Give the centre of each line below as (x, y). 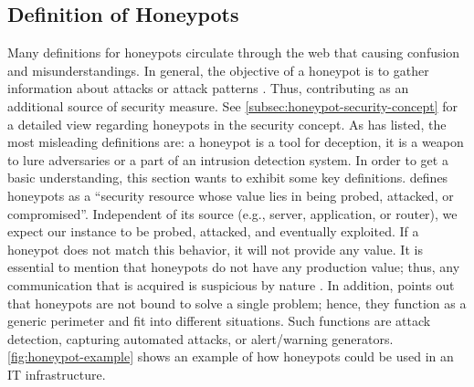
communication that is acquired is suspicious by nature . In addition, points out (231, 284)
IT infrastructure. (57, 374)
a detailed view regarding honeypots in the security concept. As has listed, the (227, 124)
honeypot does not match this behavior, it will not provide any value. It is (215, 249)
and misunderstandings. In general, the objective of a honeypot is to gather (218, 70)
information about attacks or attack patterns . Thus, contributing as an (208, 88)
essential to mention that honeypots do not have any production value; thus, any (234, 267)
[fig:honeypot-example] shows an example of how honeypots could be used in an (231, 356)
